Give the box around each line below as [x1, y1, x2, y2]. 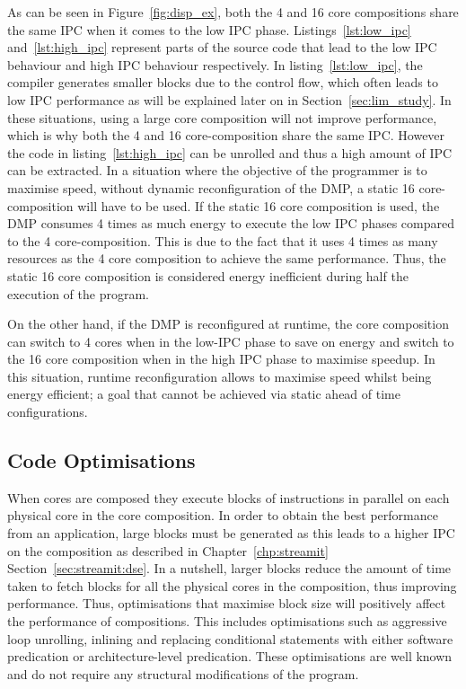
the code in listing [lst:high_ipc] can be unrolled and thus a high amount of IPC [7, 143, 453, 162]
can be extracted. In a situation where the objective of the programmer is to [7, 161, 427, 180]
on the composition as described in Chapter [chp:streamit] [7, 541, 329, 560]
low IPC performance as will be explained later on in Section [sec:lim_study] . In [7, 90, 452, 109]
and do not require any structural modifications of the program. [7, 664, 359, 683]
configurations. [7, 402, 88, 421]
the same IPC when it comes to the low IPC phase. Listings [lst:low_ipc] [7, 20, 411, 39]
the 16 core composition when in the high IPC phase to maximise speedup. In [7, 349, 435, 368]
